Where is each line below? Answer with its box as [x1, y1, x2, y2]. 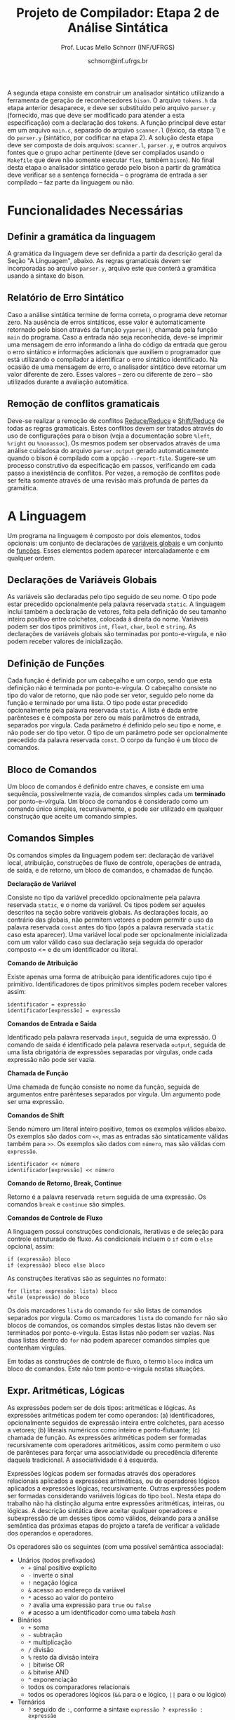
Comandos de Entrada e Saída [7, 1019, 97, 1028]
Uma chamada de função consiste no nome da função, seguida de [7, 1082, 200, 1091]
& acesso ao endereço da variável [27, 1585, 126, 1594]
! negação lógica [27, 1578, 78, 1587]
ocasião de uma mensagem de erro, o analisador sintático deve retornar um [7, 363, 227, 371]
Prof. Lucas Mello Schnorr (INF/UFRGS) [60, 43, 175, 51]
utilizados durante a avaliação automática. [7, 377, 129, 386]
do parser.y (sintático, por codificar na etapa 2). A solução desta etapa [7, 133, 214, 142]
